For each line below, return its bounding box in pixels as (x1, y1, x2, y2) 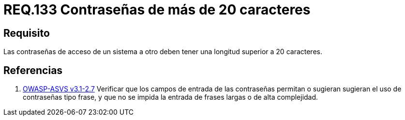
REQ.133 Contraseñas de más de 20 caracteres (3, 1, 311, 18)
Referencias (3, 64, 63, 76)
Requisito (3, 27, 50, 39)
